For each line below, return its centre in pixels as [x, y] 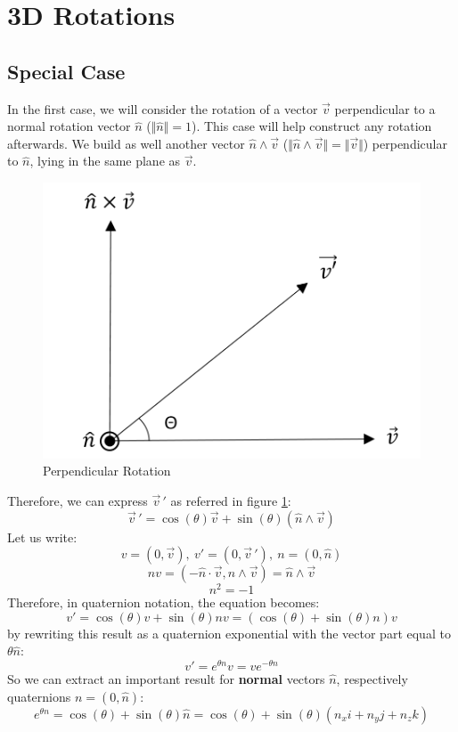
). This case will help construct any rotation [311, 126]
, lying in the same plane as [105, 161]
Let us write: [42, 537]
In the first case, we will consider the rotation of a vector [163, 108]
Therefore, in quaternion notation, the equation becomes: [164, 602]
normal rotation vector [69, 126]
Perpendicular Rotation [107, 471]
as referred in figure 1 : [231, 500]
